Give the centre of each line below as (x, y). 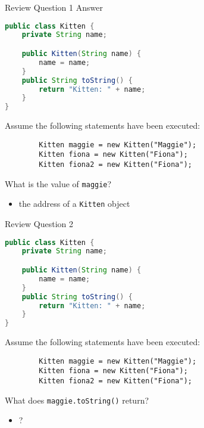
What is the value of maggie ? (58, 183)
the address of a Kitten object (74, 204)
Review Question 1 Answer (54, 7)
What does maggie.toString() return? (77, 400)
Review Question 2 (39, 224)
